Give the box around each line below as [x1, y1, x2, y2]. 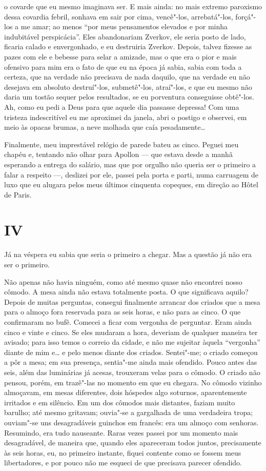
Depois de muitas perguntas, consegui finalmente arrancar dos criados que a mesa [4, 296, 260, 307]
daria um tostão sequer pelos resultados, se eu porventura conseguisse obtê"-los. [4, 91, 254, 102]
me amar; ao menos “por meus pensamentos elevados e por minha [21, 21, 228, 32]
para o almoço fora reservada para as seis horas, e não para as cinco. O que [4, 306, 241, 317]
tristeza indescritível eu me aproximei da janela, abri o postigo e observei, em [4, 111, 247, 122]
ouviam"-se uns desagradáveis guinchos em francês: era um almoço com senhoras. [4, 417, 259, 427]
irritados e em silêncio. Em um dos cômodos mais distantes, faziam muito [4, 397, 235, 407]
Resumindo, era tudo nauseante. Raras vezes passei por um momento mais [4, 427, 238, 438]
